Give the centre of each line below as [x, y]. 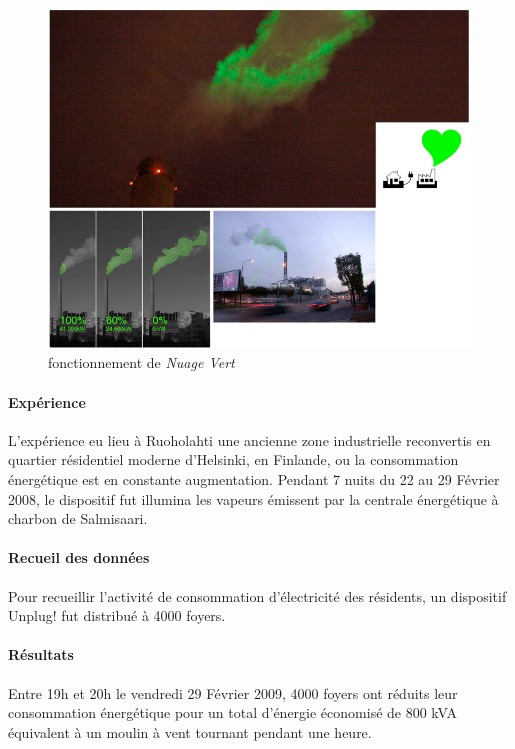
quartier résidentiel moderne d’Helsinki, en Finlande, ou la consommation [233, 459]
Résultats [41, 654]
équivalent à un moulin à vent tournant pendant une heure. [190, 731]
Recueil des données [79, 557]
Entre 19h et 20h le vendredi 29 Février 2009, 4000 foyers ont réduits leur [233, 692]
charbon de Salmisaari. [78, 518]
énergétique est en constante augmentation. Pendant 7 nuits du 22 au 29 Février [254, 479]
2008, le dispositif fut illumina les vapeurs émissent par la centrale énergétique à [253, 498]
